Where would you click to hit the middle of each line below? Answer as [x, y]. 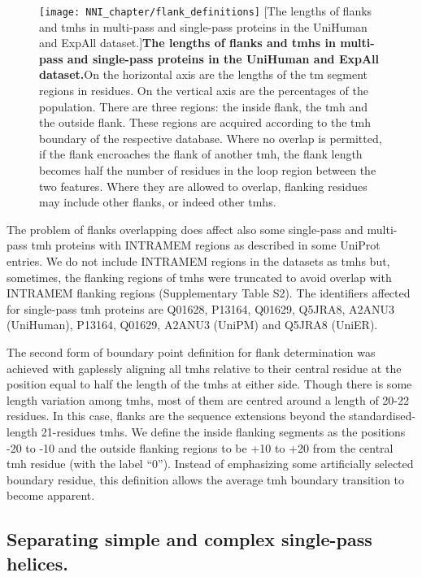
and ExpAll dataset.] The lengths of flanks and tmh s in [187, 43]
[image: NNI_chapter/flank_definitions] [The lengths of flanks [206, 11]
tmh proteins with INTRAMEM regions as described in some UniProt [206, 245]
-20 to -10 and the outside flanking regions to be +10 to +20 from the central [200, 447]
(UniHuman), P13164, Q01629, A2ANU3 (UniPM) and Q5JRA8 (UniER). [192, 325]
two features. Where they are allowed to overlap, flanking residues [203, 186]
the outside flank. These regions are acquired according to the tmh [205, 122]
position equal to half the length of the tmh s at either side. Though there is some [209, 384]
